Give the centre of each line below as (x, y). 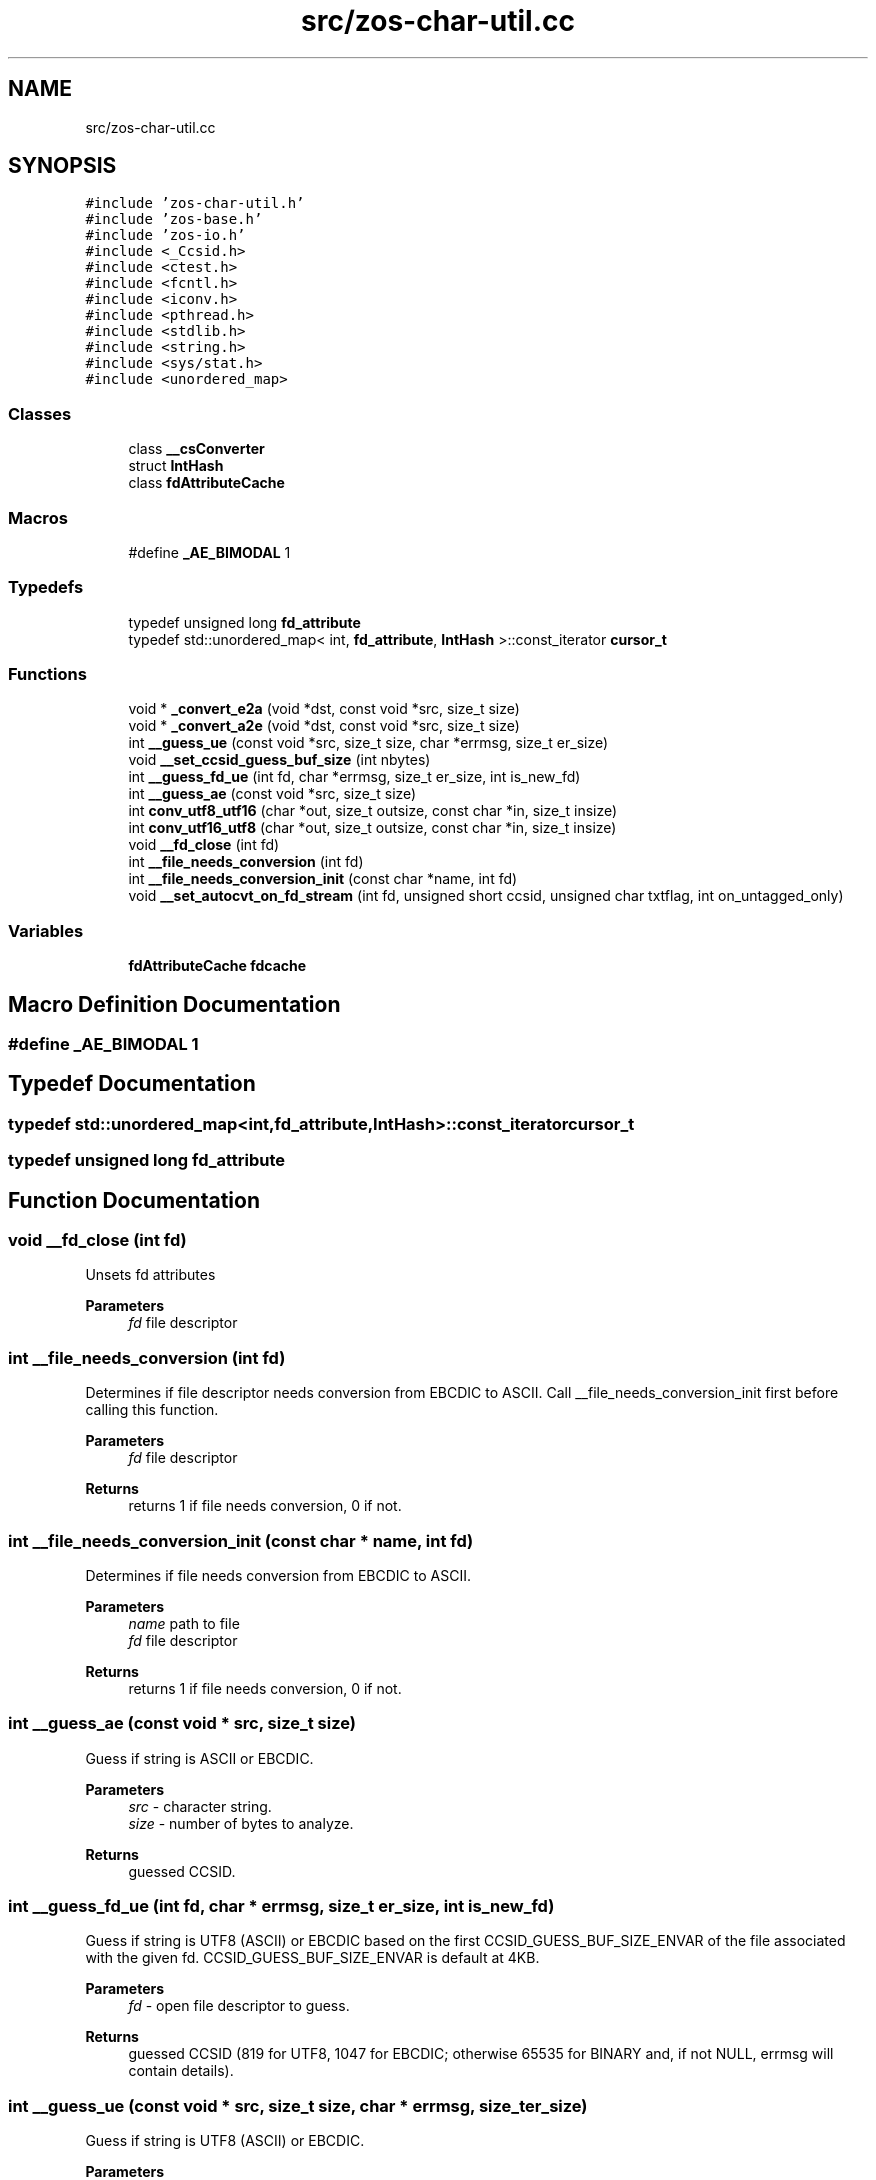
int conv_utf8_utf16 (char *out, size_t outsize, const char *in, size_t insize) (373, 811)
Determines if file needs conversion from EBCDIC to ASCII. (278, 1575)
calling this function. (152, 1410)
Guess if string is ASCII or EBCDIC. (199, 1758)
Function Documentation (134, 1200)
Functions (47, 674)
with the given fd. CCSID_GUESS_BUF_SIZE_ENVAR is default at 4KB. (312, 1958)
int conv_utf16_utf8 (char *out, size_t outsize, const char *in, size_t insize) (372, 828)
